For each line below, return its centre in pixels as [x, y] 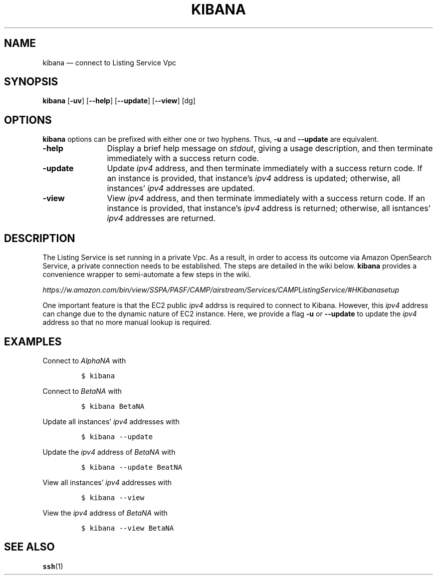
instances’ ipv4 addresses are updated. [181, 188]
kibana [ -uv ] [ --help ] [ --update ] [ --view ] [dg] [119, 101]
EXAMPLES [33, 341]
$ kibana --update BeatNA [132, 467]
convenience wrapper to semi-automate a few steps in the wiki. [147, 275]
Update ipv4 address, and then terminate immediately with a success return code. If [265, 168]
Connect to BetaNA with [82, 391]
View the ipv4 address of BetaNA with [105, 513]
